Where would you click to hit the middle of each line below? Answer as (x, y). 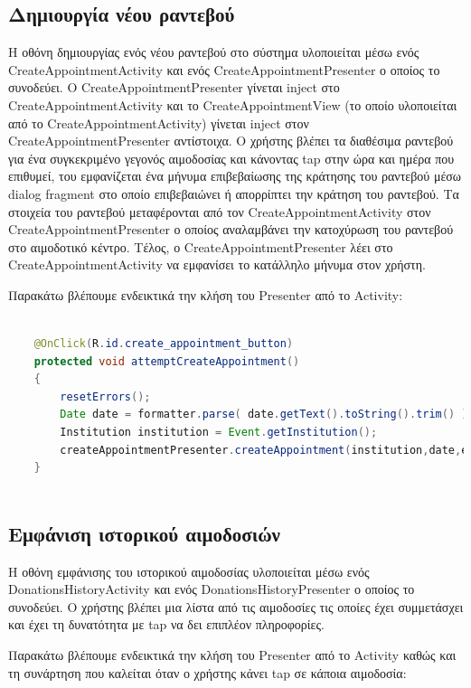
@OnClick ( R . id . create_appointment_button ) (164, 344)
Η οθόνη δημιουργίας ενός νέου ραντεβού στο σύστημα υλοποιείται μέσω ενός (214, 52)
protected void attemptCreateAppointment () (167, 361)
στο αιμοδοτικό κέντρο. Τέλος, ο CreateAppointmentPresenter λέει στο (201, 246)
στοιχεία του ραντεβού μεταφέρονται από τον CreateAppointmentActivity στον (220, 211)
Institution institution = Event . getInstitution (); (219, 433)
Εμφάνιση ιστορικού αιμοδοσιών (144, 533)
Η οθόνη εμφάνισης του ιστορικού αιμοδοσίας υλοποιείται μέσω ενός (189, 571)
